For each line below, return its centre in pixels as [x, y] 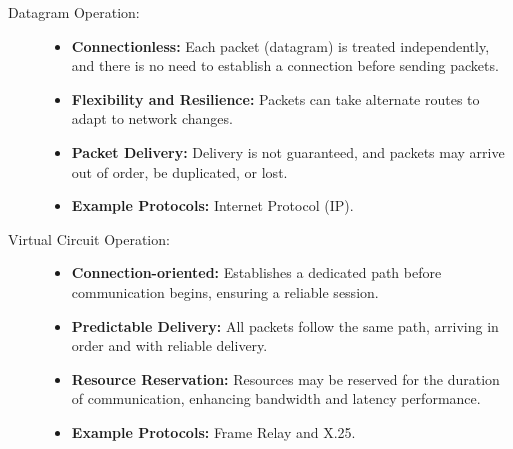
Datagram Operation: [74, 12]
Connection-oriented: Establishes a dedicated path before [256, 272]
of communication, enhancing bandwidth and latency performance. [276, 398]
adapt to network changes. [152, 118]
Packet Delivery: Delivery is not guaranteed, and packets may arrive [288, 151]
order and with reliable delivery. [169, 345]
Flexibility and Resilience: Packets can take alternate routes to [275, 98]
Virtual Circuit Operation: [89, 238]
